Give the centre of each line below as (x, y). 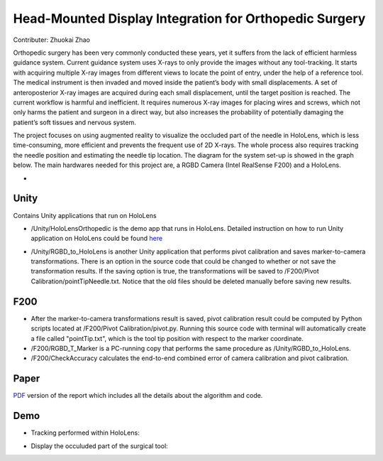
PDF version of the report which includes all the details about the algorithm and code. (138, 396)
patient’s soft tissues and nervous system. (74, 122)
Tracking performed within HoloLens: (85, 433)
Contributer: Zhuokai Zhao (51, 40)
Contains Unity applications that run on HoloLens (85, 215)
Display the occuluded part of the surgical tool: (99, 446)
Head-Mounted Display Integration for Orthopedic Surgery (189, 18)
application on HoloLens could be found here (97, 239)
